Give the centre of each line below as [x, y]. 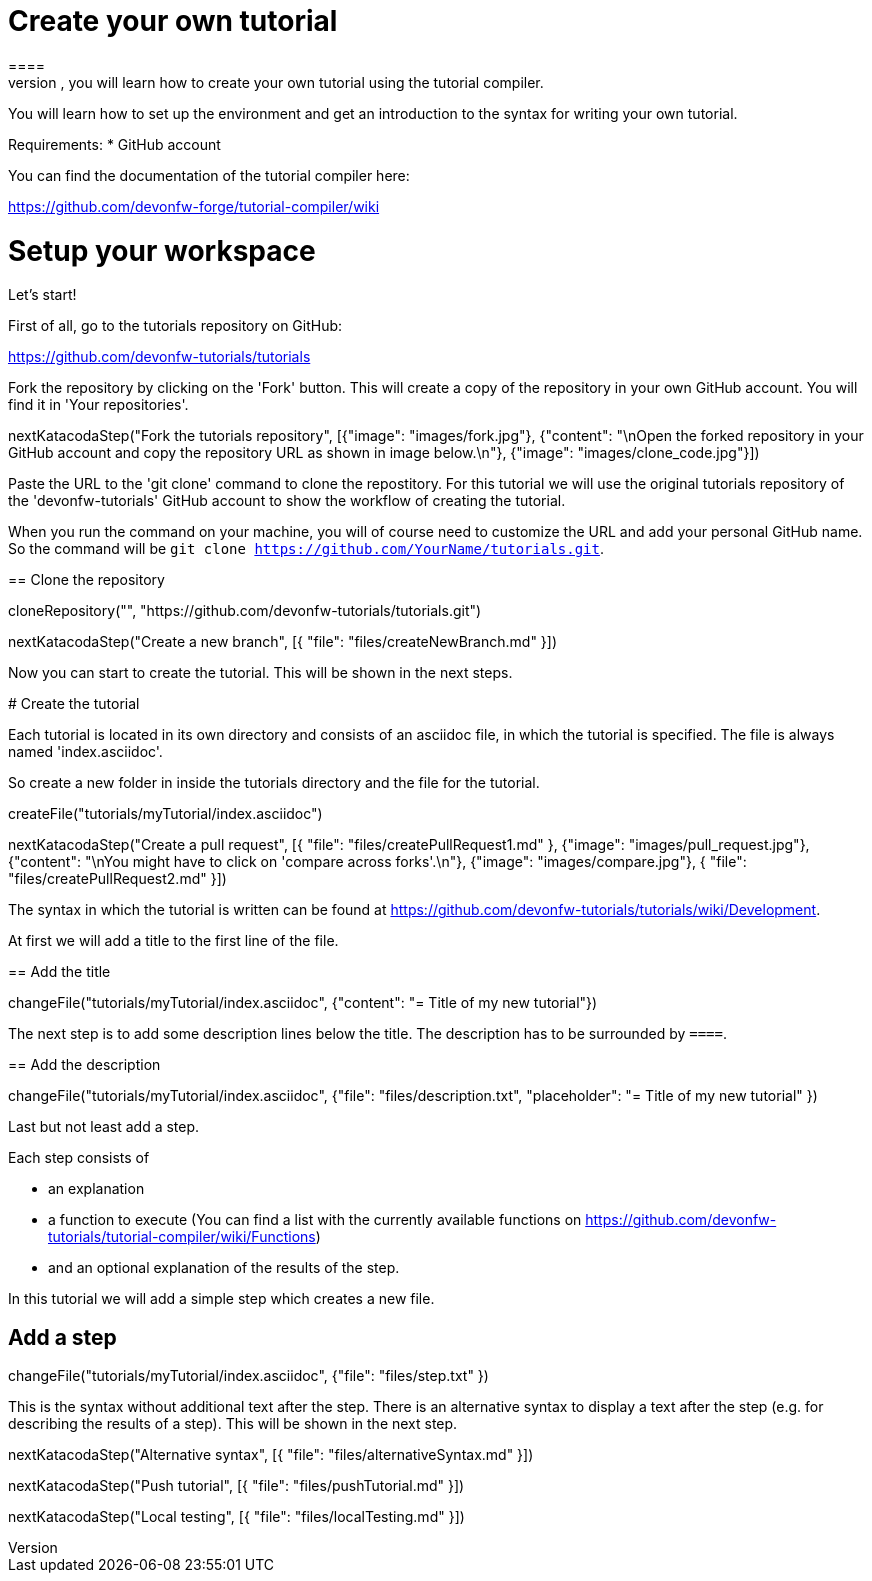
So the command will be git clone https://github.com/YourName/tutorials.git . [306, 549]
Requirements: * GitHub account [114, 144]
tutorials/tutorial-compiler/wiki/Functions [182, 1237]
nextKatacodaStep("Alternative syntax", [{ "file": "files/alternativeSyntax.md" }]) [271, 1455]
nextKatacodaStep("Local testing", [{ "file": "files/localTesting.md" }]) [236, 1517]
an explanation [96, 1189]
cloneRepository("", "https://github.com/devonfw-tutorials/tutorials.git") [245, 611]
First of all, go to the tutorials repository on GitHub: [175, 326]
